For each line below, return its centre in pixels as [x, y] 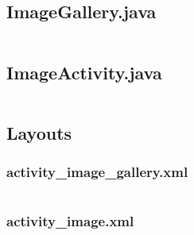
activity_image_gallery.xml [97, 172]
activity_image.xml [70, 221]
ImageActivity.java [84, 72]
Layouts [39, 132]
